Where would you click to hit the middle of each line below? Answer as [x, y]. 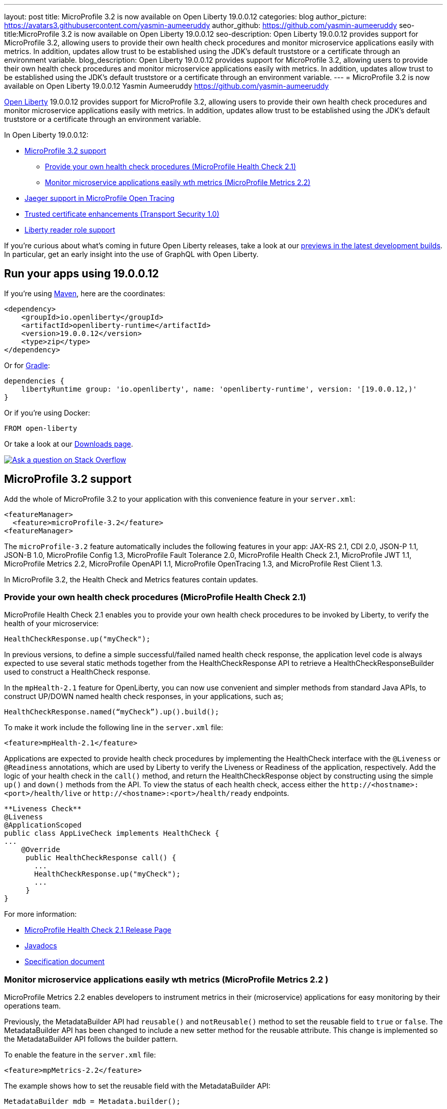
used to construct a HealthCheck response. [77, 672]
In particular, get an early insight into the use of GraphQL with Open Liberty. [131, 254]
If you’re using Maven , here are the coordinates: [85, 293]
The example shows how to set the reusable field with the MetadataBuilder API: [138, 1086]
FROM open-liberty [41, 428]
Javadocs [41, 946]
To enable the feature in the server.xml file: [80, 1055]
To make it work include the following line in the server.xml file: [114, 728]
